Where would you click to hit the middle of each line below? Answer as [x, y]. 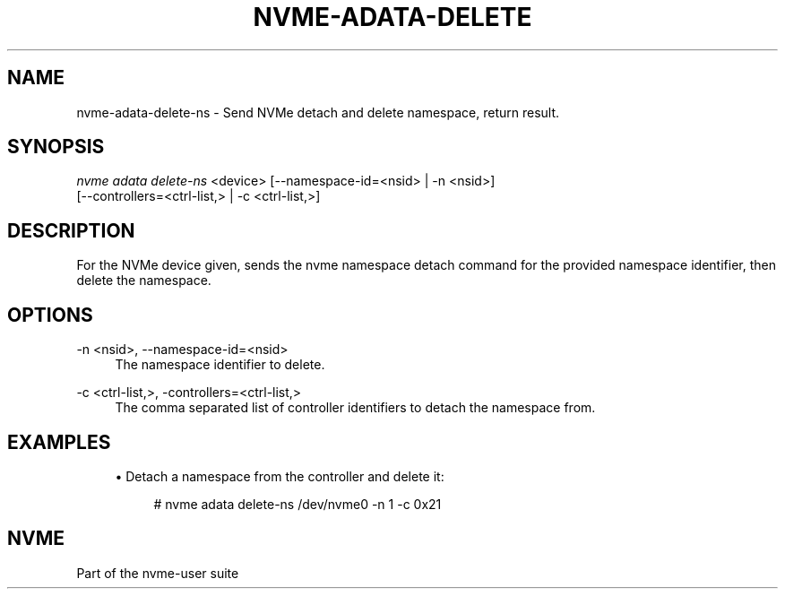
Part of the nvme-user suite [158, 573]
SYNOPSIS [56, 147]
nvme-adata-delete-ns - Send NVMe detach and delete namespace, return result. [318, 112]
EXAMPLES [59, 442]
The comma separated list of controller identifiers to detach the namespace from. [355, 408]
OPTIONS [50, 315]
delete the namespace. [144, 281]
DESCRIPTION [71, 230]
